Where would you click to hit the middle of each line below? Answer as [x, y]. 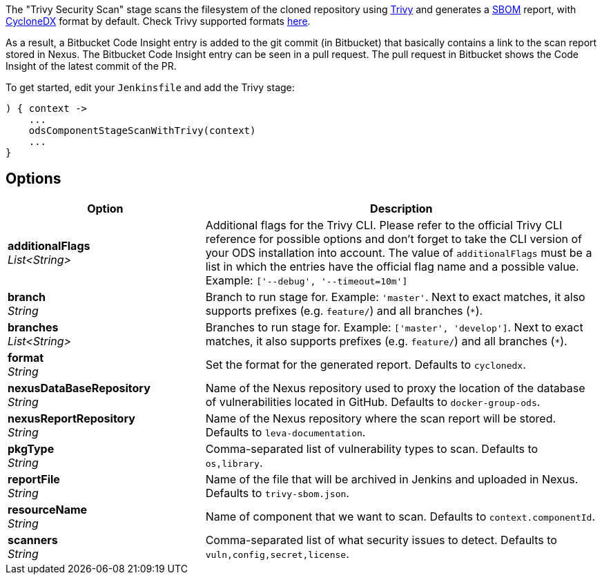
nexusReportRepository [71, 418]
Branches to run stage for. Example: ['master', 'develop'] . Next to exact [394, 327]
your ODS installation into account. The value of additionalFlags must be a [399, 252]
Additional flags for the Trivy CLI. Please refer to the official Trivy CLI [384, 225]
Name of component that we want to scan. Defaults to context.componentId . [400, 516]
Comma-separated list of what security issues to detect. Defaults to [381, 540]
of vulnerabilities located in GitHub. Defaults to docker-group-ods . [373, 402]
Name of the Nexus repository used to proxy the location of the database [395, 388]
